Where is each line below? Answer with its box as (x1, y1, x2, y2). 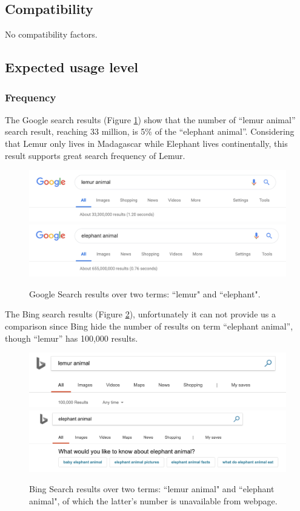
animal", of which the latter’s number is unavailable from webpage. (29, 495, 278, 507)
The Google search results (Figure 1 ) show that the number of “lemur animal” (5, 113, 296, 126)
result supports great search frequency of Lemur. (5, 149, 185, 161)
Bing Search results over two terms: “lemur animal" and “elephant (29, 482, 275, 495)
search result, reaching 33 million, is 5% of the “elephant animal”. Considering (5, 125, 295, 138)
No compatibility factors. (5, 28, 98, 41)
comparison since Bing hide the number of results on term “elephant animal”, (5, 319, 293, 332)
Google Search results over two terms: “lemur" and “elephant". (29, 287, 261, 300)
